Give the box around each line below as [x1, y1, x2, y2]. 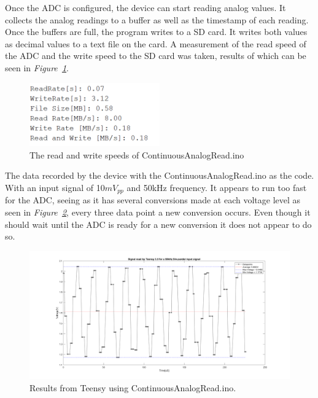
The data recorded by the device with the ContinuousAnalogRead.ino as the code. [5, 169, 314, 182]
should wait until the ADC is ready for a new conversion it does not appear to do [5, 217, 312, 230]
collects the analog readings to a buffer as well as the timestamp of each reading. [5, 13, 309, 26]
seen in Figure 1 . [5, 61, 69, 74]
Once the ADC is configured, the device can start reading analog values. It [5, 1, 286, 14]
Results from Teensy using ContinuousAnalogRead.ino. [29, 381, 236, 394]
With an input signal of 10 [5, 181, 105, 193]
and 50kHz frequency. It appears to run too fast [126, 181, 307, 193]
